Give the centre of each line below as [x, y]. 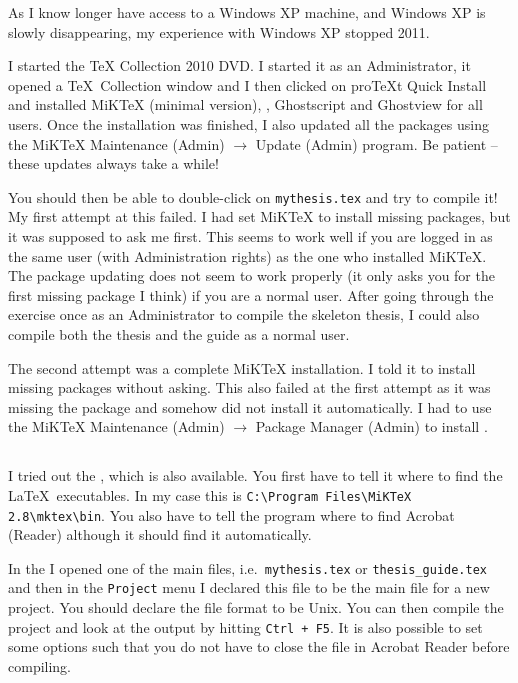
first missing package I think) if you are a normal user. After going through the [251, 294]
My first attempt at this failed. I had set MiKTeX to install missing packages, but [259, 216]
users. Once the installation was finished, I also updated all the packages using [248, 123]
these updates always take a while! [113, 163]
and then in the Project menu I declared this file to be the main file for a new [249, 587]
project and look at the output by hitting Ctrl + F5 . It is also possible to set [245, 626]
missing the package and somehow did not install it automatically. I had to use [250, 406]
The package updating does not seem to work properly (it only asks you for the [251, 275]
